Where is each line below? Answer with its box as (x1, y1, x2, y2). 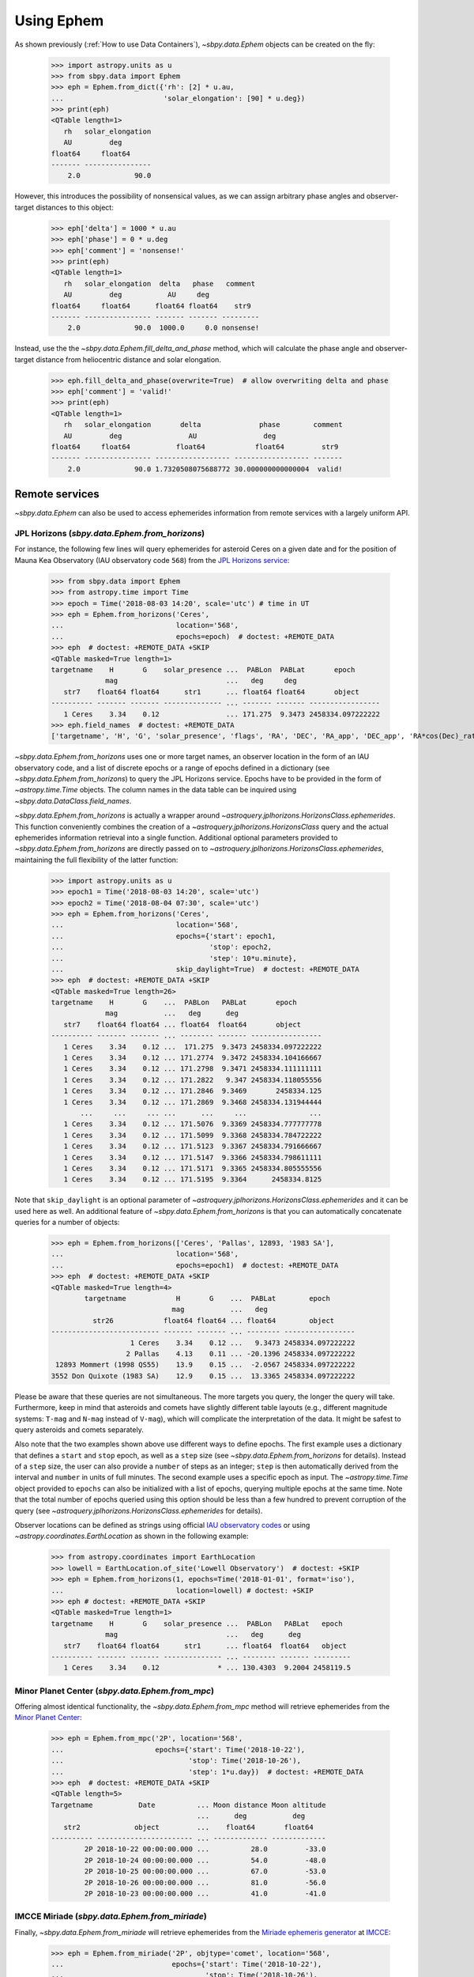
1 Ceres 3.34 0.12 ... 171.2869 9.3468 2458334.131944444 (63, 1098, 322, 1106)
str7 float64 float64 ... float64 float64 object (63, 1020, 302, 1029)
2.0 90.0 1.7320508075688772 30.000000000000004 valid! (67, 464, 343, 474)
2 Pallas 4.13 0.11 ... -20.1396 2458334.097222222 (126, 1349, 355, 1358)
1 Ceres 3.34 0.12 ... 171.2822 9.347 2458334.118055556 (63, 1075, 322, 1084)
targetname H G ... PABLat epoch (84, 1294, 331, 1303)
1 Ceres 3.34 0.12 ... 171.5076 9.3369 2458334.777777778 (63, 1120, 322, 1128)
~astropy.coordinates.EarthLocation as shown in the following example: (14, 1531, 249, 1541)
